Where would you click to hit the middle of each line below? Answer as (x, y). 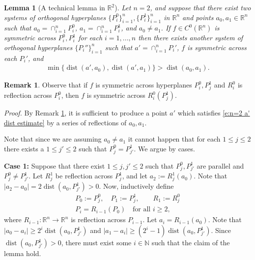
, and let (135, 176)
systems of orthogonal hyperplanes (55, 17)
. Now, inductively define (136, 186)
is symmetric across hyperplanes (144, 85)
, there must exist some (96, 243)
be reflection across (84, 176)
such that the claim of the (191, 243)
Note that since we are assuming (53, 139)
